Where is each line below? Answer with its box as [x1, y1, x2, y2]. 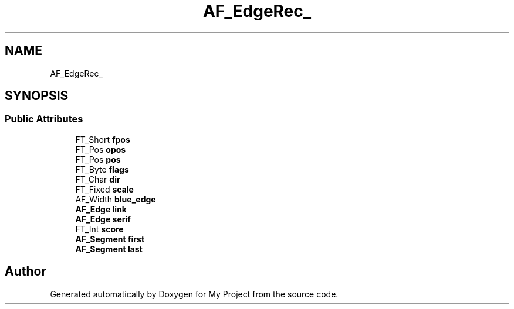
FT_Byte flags [75, 164, 129, 174]
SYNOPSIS [5, 88, 69, 104]
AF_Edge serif [75, 214, 131, 224]
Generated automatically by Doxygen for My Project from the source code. [50, 289, 339, 299]
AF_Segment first [75, 234, 145, 244]
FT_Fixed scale [75, 184, 134, 194]
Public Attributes [5, 113, 83, 125]
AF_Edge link [75, 204, 127, 214]
